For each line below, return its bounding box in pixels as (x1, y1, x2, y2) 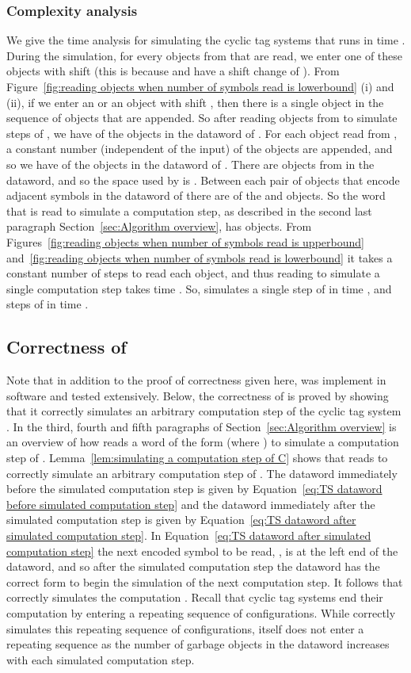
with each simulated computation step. (6, 651, 195, 667)
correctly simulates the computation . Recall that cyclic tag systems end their (6, 589, 383, 606)
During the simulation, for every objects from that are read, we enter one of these (6, 47, 403, 63)
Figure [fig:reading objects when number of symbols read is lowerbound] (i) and (6, 78, 394, 94)
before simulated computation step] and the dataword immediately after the (6, 495, 375, 512)
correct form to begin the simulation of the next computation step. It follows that (6, 573, 403, 590)
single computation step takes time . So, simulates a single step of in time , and (6, 280, 392, 296)
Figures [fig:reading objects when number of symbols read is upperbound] (6, 233, 364, 250)
